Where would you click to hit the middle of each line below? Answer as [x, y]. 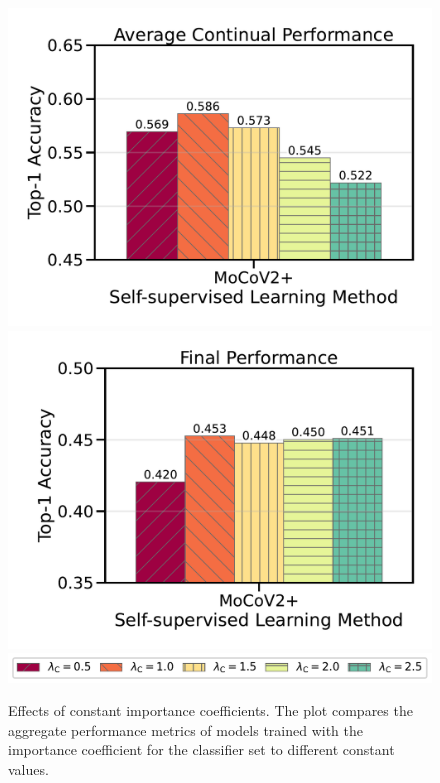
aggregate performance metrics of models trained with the [185, 729]
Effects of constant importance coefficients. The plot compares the [210, 710]
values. [28, 768]
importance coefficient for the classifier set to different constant [201, 749]
